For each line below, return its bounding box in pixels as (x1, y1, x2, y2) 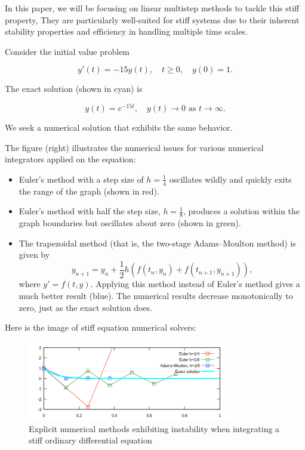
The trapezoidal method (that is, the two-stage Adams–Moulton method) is (19, 236, 296, 249)
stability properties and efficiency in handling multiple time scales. (5, 25, 248, 38)
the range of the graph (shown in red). (19, 184, 159, 197)
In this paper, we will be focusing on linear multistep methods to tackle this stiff (5, 2, 300, 14)
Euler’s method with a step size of (19, 172, 144, 185)
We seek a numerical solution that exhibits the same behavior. (5, 121, 233, 134)
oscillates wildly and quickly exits (169, 172, 292, 185)
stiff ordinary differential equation (29, 434, 152, 446)
